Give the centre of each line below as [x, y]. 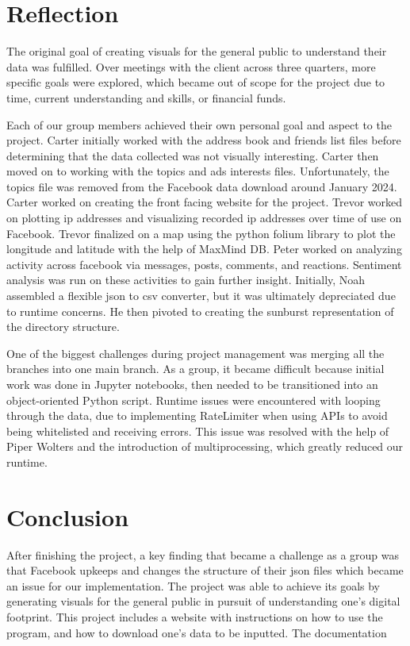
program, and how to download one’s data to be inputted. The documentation [197, 632]
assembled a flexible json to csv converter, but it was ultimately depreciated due [201, 296]
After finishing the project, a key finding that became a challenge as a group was [203, 554]
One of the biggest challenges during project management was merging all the [195, 353]
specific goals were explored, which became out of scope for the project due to [196, 82]
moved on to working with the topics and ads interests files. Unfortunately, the [198, 171]
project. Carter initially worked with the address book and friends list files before [204, 140]
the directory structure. [63, 327]
